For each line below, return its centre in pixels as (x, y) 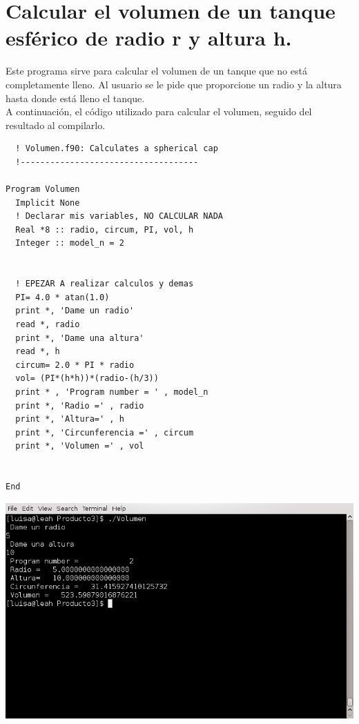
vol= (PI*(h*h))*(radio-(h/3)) (87, 379)
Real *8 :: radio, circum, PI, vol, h (105, 229)
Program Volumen (43, 189)
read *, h (38, 352)
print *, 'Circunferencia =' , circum (105, 432)
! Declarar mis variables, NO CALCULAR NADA (119, 216)
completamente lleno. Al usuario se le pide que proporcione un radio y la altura (174, 84)
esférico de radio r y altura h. (149, 38)
